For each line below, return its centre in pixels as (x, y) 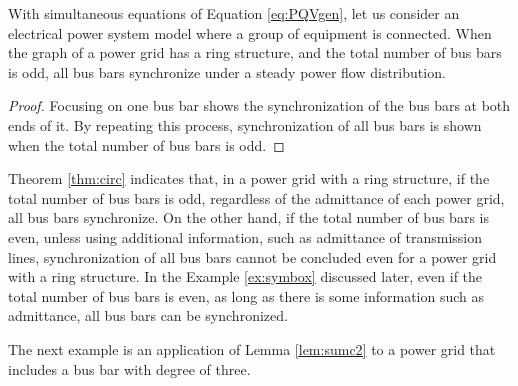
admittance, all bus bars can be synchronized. (148, 315)
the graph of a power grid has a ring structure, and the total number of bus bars (255, 52)
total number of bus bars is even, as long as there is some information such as (246, 295)
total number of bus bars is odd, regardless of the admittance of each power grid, (256, 197)
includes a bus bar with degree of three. (129, 368)
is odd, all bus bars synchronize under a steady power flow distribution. (227, 71)
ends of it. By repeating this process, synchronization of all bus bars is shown (245, 124)
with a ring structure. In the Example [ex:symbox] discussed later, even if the (245, 276)
